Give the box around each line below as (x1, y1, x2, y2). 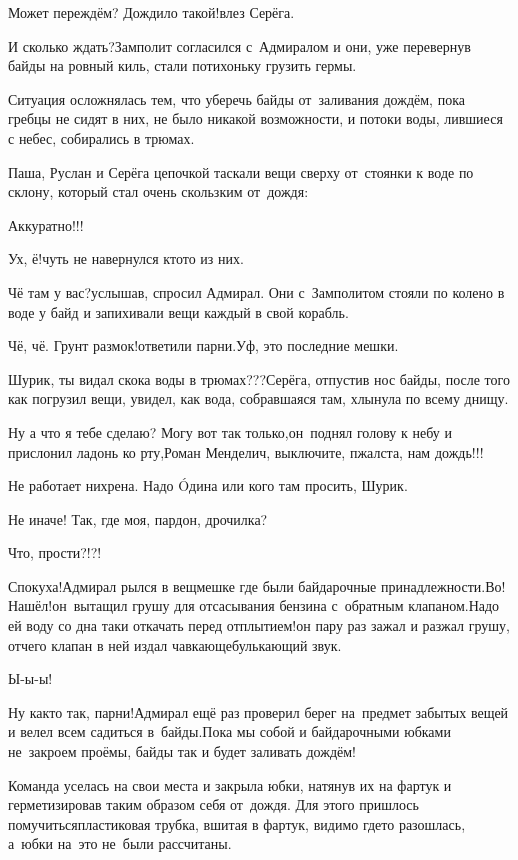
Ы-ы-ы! (8, 668, 53, 689)
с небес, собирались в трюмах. (8, 127, 195, 148)
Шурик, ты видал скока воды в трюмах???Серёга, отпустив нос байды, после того (8, 368, 510, 389)
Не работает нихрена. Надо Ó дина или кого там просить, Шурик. (8, 475, 408, 496)
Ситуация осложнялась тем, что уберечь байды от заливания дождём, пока (8, 88, 465, 109)
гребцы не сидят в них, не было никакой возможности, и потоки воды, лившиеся (8, 108, 503, 129)
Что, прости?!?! (8, 542, 102, 563)
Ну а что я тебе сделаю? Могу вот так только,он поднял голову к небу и (8, 421, 452, 442)
